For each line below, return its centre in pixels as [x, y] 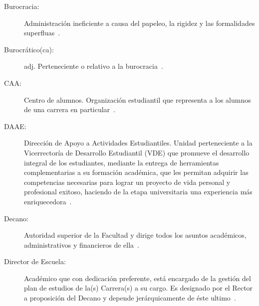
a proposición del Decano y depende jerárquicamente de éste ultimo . [130, 298]
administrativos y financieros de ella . [82, 244]
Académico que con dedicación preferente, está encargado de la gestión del [137, 278]
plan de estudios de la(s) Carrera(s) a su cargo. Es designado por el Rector [138, 288]
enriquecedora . [48, 201]
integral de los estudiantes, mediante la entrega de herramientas [122, 162]
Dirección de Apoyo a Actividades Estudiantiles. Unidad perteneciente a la [138, 143]
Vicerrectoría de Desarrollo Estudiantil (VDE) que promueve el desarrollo [137, 152]
